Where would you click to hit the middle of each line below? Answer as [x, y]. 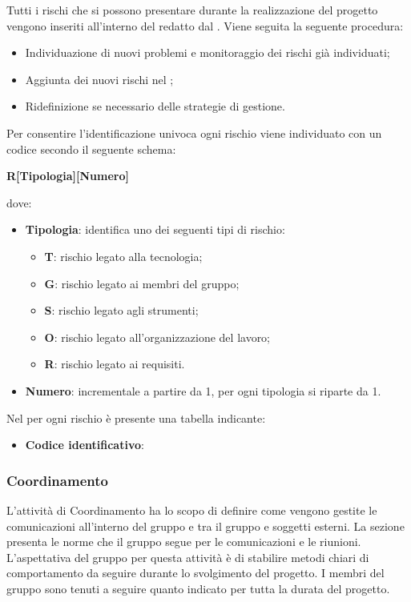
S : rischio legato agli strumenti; [121, 310]
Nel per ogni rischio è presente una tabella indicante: [136, 417]
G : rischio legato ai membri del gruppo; [142, 283]
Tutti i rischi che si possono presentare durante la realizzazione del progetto [192, 10]
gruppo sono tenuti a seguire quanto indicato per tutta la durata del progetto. [198, 588]
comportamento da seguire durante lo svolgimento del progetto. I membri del [195, 573]
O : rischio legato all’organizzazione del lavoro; [157, 337]
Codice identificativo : [85, 445]
